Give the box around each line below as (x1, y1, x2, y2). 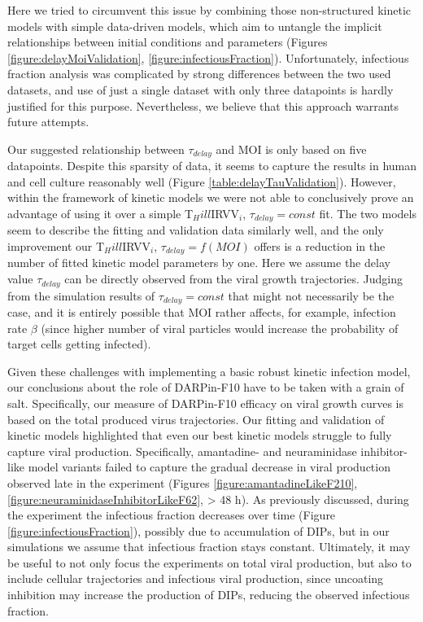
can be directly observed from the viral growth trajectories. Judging (64, 270, 403, 287)
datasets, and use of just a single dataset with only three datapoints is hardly (7, 81, 394, 98)
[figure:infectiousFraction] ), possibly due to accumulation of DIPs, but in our (7, 522, 390, 539)
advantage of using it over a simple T (7, 204, 194, 221)
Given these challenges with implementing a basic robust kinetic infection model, (7, 362, 411, 379)
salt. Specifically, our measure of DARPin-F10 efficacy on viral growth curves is (7, 394, 403, 411)
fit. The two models (319, 204, 416, 221)
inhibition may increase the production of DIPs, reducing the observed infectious (7, 586, 410, 603)
